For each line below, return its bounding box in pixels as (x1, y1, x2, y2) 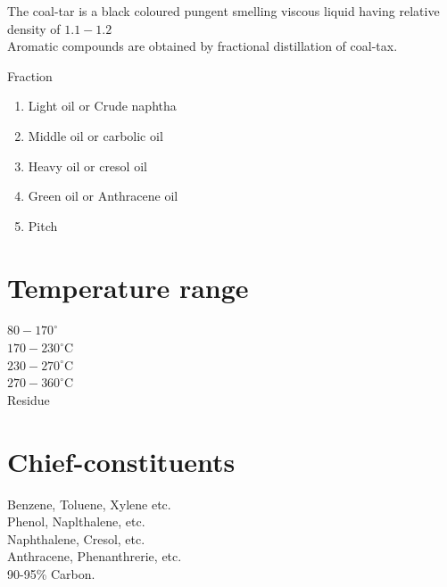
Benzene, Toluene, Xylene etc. (7, 494, 171, 513)
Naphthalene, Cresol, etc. (7, 529, 145, 548)
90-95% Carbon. (7, 564, 95, 583)
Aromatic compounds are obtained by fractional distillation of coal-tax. (7, 37, 398, 55)
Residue (7, 390, 50, 409)
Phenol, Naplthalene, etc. (7, 512, 145, 531)
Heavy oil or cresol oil (28, 156, 147, 175)
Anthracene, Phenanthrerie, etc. (7, 547, 182, 566)
